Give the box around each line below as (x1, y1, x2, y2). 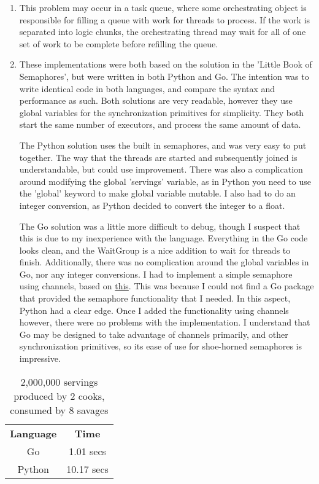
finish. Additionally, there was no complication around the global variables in (19, 256, 309, 268)
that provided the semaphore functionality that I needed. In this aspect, (19, 292, 291, 305)
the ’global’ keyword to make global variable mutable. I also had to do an (19, 187, 296, 200)
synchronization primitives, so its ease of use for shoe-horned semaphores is (19, 340, 302, 353)
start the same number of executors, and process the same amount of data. (19, 118, 301, 131)
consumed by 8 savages (10, 402, 109, 417)
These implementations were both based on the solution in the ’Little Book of (19, 58, 312, 71)
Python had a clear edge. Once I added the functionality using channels (19, 303, 289, 316)
